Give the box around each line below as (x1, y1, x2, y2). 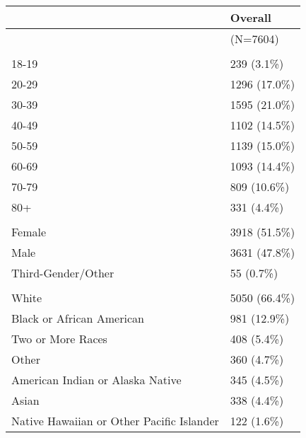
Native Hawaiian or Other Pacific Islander (11, 413, 219, 429)
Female (11, 224, 47, 240)
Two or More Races (11, 330, 107, 347)
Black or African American (11, 310, 144, 326)
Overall (230, 9, 271, 25)
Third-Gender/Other (11, 265, 114, 281)
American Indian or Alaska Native (11, 371, 182, 388)
